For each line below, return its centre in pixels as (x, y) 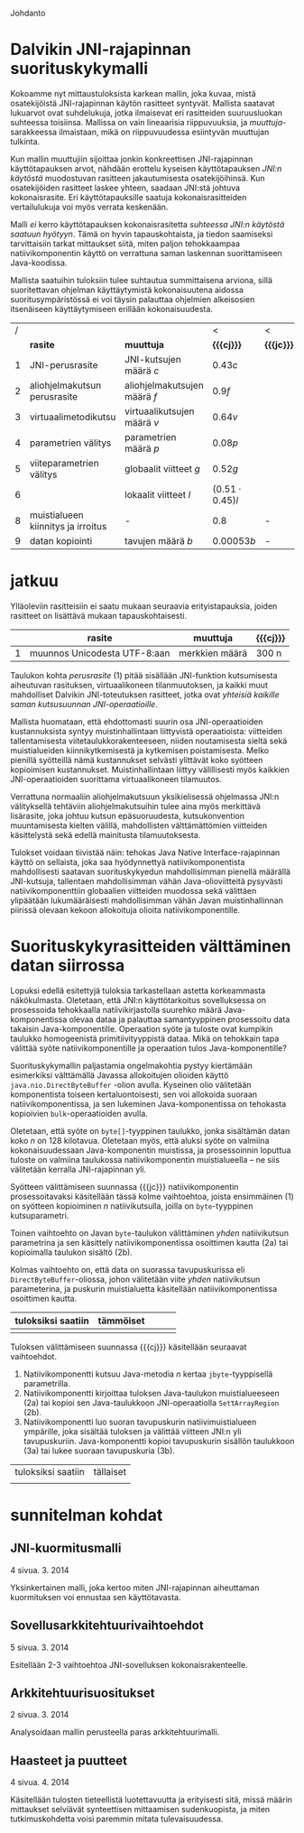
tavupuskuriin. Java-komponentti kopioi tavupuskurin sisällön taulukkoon (159, 1441)
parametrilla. (46, 1383)
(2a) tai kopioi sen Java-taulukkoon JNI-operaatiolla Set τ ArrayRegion (151, 1403)
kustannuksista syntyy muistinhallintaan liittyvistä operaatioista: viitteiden (147, 731)
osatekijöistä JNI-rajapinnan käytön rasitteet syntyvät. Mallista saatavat (143, 103)
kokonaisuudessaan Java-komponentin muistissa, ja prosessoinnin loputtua (151, 1150)
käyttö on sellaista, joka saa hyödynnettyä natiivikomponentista (128, 861)
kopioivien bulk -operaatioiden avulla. (79, 1113)
